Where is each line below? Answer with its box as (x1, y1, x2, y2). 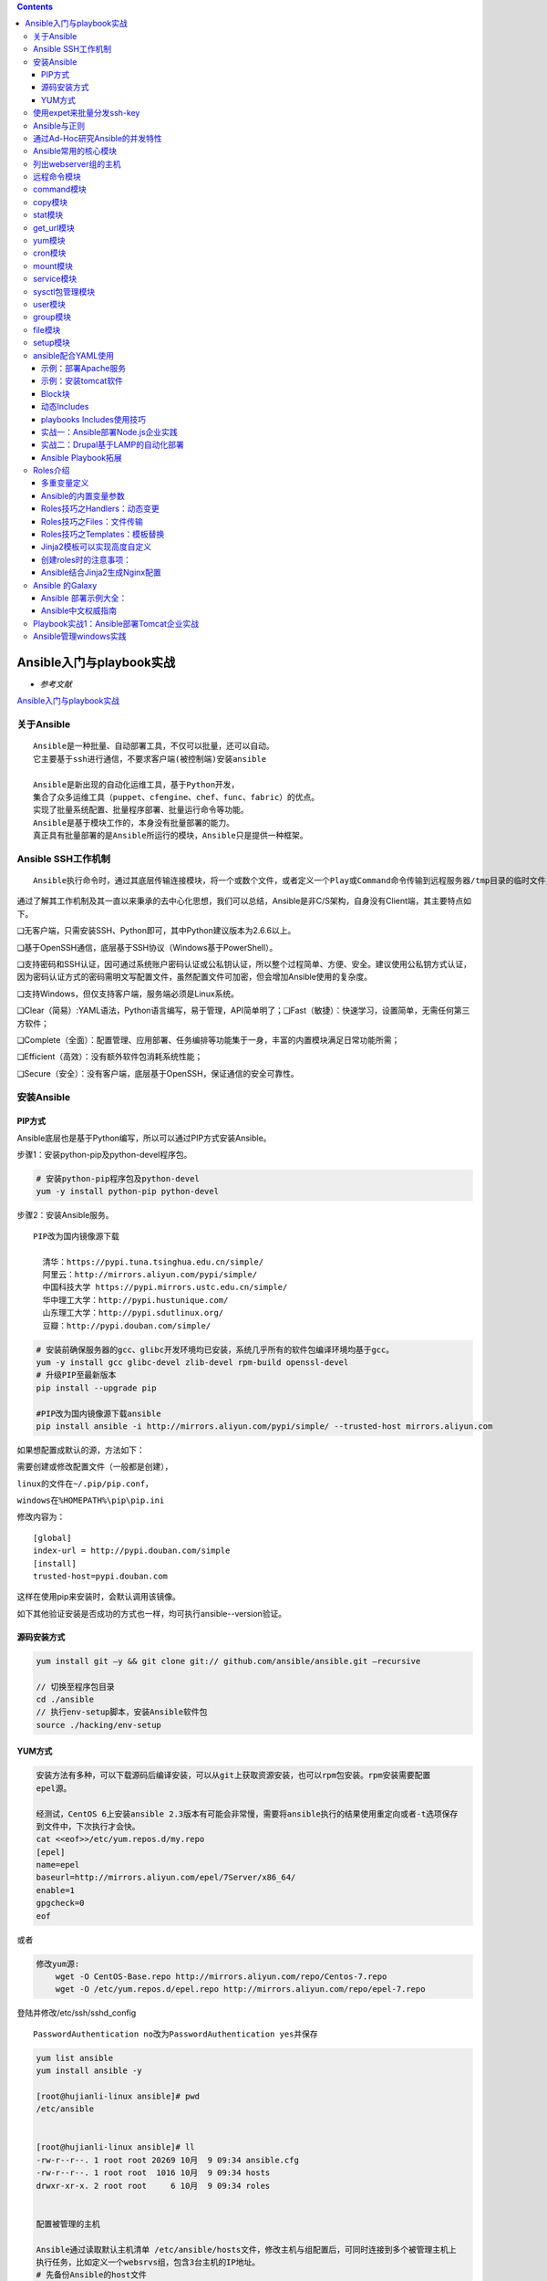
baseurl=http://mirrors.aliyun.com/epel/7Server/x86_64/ (36, 1872, 296, 1883)
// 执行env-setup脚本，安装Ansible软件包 (36, 1707, 208, 1717)
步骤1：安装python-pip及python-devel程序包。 (16, 1150, 192, 1161)
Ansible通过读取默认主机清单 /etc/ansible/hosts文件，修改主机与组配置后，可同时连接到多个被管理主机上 (36, 2245, 457, 2255)
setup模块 (33, 338, 70, 349)
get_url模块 (33, 222, 75, 233)
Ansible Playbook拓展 (41, 452, 122, 463)
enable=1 (36, 1885, 76, 1895)
